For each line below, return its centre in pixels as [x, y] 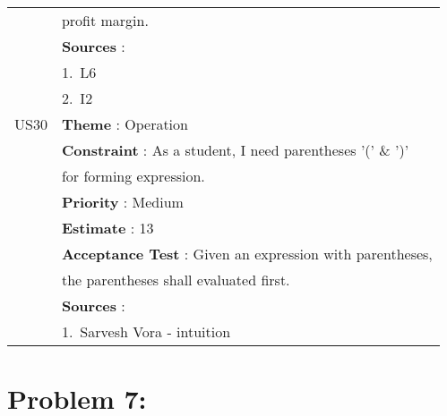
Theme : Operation [125, 124]
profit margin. [105, 20]
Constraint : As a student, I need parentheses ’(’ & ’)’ [235, 150]
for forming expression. [133, 176]
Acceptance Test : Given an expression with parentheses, [247, 254]
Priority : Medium [122, 202]
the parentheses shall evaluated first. [176, 280]
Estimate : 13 [107, 228]
